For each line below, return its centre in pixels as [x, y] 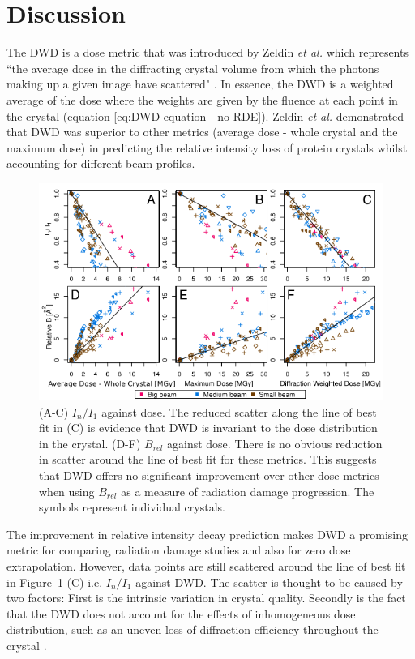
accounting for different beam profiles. [101, 163]
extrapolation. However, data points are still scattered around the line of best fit [206, 565]
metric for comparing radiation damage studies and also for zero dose [179, 550]
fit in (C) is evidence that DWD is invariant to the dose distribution [208, 428]
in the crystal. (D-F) [90, 443]
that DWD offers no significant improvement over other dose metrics [209, 475]
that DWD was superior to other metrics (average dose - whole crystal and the [202, 132]
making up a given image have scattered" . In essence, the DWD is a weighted [200, 84]
